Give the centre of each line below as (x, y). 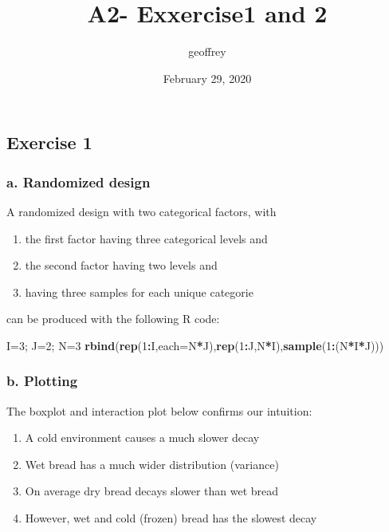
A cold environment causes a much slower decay (142, 437)
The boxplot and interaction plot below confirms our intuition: (159, 410)
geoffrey (207, 51)
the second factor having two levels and (121, 265)
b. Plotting (42, 381)
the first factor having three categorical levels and (146, 238)
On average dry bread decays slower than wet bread (152, 491)
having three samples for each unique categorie (139, 292)
